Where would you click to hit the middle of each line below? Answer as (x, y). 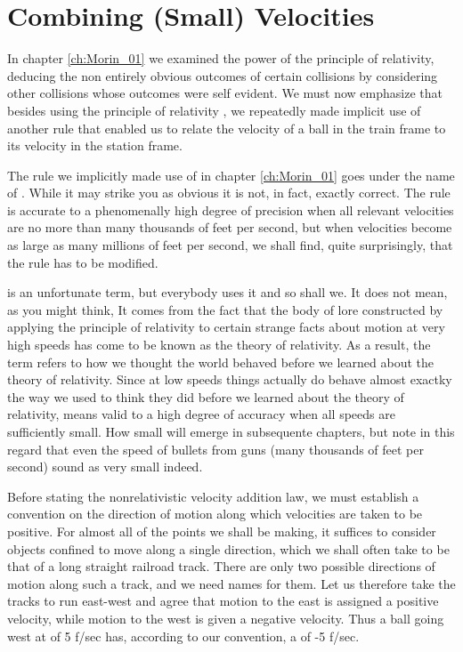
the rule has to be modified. (83, 262)
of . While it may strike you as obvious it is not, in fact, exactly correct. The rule (229, 193)
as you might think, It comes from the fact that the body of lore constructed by (225, 309)
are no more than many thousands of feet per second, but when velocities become (230, 227)
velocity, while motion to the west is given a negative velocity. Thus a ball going (226, 618)
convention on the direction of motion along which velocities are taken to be (215, 514)
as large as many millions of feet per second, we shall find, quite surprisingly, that (230, 245)
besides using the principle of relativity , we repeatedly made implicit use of (214, 110)
